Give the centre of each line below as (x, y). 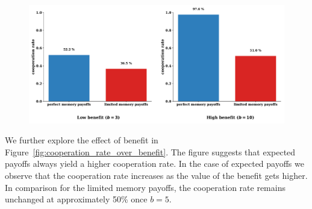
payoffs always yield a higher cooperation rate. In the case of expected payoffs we (154, 164)
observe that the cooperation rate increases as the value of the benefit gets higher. (156, 176)
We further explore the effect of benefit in (82, 140)
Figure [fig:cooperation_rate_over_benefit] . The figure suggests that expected (150, 151)
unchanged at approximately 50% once (76, 199)
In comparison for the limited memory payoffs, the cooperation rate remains (145, 187)
